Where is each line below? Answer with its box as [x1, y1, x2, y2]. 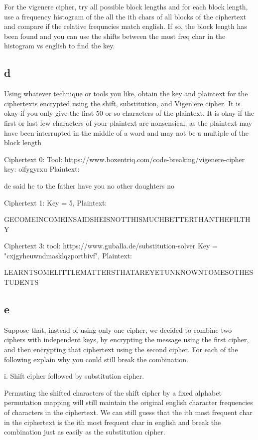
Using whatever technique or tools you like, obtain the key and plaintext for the [4, 88, 248, 99]
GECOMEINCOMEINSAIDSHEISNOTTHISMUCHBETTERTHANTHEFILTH [4, 214, 251, 224]
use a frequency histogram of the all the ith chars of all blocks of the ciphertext [4, 11, 247, 21]
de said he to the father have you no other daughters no [4, 180, 175, 191]
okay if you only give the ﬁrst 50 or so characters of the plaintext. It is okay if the [4, 108, 255, 118]
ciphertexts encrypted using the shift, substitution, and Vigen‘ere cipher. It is [4, 98, 241, 108]
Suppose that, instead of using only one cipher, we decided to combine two [4, 324, 232, 335]
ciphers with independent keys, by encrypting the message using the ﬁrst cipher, [4, 334, 249, 345]
